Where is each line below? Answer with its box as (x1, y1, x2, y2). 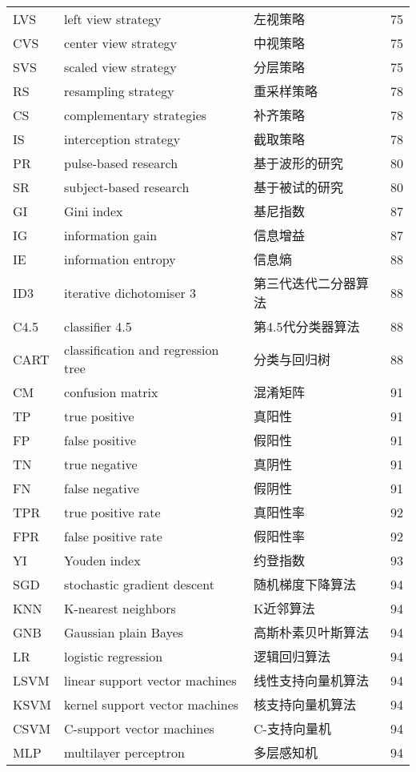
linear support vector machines (64, 670, 237, 690)
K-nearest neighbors (64, 598, 176, 617)
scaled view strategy (64, 57, 177, 76)
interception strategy (64, 129, 181, 148)
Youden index (64, 550, 141, 569)
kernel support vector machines (64, 694, 239, 714)
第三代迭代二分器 (254, 274, 357, 292)
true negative (64, 454, 138, 473)
